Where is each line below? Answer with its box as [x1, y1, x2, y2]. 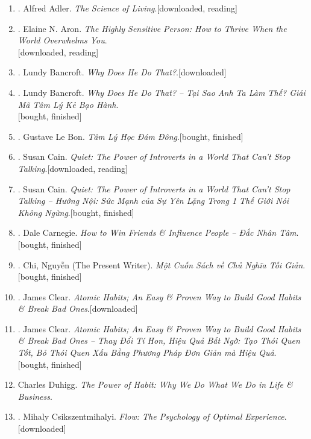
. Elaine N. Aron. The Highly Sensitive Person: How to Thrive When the [17, 22, 287, 34]
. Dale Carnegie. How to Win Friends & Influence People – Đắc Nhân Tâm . [17, 226, 299, 239]
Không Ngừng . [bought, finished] [17, 206, 134, 218]
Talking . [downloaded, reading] [17, 162, 128, 174]
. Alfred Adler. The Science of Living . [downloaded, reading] [17, 2, 237, 14]
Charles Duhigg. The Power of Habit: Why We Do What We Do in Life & [17, 378, 293, 391]
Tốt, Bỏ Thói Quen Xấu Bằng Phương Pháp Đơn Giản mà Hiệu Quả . [17, 346, 277, 359]
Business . [17, 390, 52, 402]
